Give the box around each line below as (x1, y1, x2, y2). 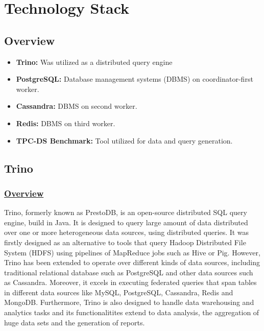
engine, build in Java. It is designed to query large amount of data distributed (4, 217, 248, 227)
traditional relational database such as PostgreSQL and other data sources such (4, 267, 253, 277)
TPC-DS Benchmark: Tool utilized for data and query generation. (16, 135, 233, 146)
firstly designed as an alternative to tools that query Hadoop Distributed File (4, 237, 246, 247)
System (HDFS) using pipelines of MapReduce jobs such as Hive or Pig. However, (4, 247, 260, 257)
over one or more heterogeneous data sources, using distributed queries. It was (4, 227, 249, 238)
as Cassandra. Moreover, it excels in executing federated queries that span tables (4, 277, 257, 288)
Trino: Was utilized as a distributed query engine (16, 56, 173, 67)
